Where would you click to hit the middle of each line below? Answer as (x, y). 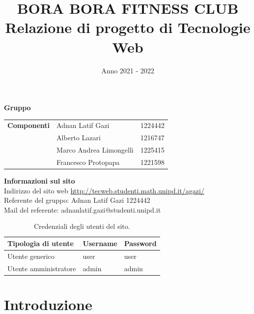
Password (140, 243)
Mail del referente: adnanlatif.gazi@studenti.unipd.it (83, 209)
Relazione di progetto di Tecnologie (128, 27)
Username (100, 243)
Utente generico (31, 256)
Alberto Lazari (79, 138)
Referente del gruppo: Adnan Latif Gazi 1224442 (77, 200)
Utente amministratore (42, 268)
